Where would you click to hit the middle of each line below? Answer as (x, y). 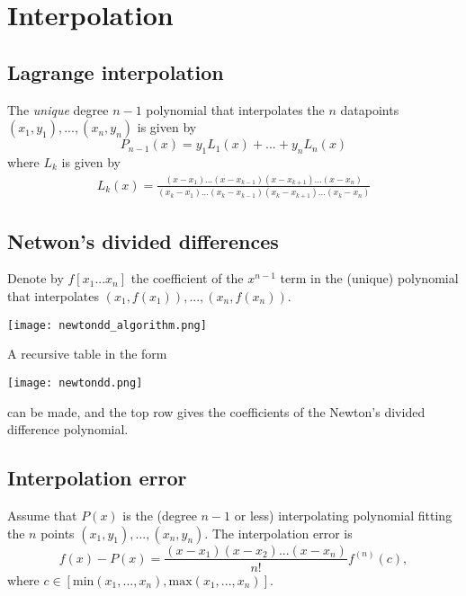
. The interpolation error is (278, 533)
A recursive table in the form (87, 354)
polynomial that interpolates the (235, 109)
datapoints (370, 109)
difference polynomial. (68, 429)
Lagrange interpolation (116, 71)
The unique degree (58, 109)
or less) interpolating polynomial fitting (343, 515)
